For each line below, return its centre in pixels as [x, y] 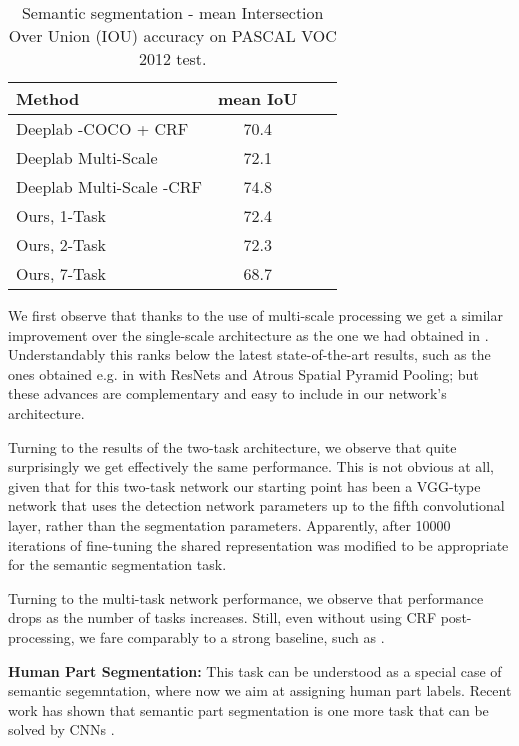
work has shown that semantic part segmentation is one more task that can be [248, 709]
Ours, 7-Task [61, 273]
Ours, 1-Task [61, 215]
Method [48, 98]
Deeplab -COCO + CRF [102, 128]
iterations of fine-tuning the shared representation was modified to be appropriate [258, 544]
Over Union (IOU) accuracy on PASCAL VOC [172, 35]
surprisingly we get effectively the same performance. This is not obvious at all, [251, 466]
